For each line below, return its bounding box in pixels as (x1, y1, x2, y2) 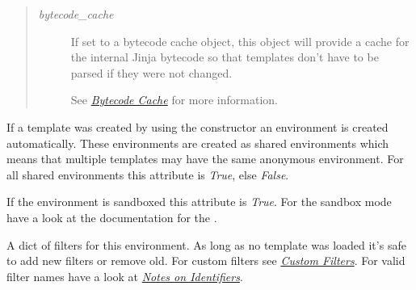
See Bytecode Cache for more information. (70, 91, 278, 108)
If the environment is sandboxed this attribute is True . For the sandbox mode (6, 193, 392, 210)
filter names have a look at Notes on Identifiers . (6, 267, 243, 284)
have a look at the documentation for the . (6, 208, 217, 225)
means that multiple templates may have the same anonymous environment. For (6, 150, 404, 167)
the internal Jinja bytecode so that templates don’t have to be (70, 48, 379, 65)
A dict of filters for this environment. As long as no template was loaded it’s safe (6, 236, 406, 253)
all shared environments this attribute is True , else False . (6, 166, 289, 183)
